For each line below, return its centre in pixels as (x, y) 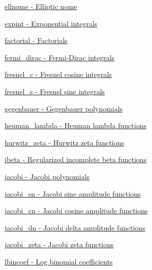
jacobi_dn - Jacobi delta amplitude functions (75, 227)
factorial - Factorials (36, 40)
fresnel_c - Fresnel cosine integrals (58, 74)
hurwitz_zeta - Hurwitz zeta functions (65, 142)
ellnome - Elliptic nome (41, 6)
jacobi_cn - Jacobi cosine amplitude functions (76, 210)
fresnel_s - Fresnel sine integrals (55, 91)
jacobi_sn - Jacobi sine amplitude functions (73, 193)
